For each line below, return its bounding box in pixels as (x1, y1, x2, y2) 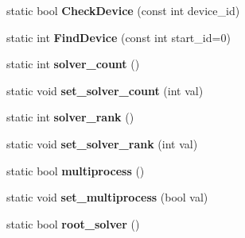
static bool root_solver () (6, 215, 140, 232)
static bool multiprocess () (6, 162, 145, 178)
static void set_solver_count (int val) (6, 82, 204, 98)
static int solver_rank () (6, 109, 134, 125)
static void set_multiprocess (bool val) (6, 189, 208, 205)
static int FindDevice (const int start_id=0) (6, 29, 231, 45)
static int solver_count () (6, 56, 140, 72)
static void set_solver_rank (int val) (6, 135, 198, 152)
